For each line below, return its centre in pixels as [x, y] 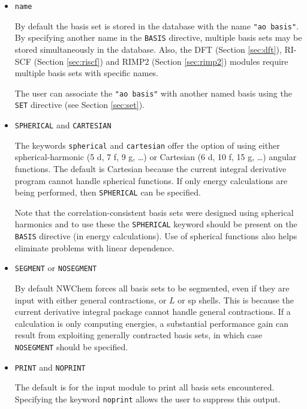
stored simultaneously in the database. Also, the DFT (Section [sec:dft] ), [148, 49]
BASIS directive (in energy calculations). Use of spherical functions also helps [156, 236]
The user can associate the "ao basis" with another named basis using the [153, 93]
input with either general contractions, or [91, 300]
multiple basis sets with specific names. [86, 73]
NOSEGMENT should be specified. [71, 346]
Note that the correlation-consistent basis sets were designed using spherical [154, 212]
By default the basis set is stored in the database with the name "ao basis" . [157, 25]
